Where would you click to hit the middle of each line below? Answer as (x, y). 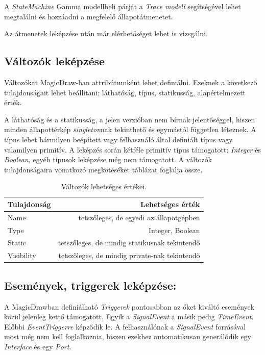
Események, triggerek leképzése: (90, 285)
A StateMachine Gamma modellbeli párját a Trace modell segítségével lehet (123, 6)
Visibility (22, 255)
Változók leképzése (55, 61)
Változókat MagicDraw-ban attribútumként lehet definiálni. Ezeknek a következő (131, 82)
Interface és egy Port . (38, 346)
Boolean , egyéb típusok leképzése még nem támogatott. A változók (108, 159)
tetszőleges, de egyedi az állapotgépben (139, 217)
